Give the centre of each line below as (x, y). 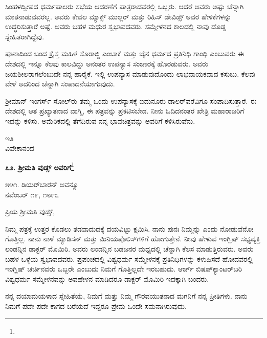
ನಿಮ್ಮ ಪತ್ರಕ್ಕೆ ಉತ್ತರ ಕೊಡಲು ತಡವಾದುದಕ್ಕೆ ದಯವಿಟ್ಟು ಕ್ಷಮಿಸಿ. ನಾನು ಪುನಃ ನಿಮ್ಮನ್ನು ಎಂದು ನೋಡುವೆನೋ (129, 228)
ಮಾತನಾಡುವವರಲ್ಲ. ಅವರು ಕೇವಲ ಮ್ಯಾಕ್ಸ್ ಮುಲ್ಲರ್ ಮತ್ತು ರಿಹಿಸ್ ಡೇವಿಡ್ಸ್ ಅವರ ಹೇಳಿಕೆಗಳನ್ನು (118, 16)
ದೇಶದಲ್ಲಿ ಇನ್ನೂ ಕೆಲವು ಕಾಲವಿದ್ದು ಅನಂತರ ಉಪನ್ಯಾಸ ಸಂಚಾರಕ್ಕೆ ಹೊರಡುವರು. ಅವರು (107, 63)
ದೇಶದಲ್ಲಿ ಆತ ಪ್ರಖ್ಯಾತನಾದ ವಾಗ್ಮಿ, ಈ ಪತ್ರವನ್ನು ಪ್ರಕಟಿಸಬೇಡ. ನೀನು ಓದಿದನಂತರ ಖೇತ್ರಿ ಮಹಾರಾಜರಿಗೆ (125, 111)
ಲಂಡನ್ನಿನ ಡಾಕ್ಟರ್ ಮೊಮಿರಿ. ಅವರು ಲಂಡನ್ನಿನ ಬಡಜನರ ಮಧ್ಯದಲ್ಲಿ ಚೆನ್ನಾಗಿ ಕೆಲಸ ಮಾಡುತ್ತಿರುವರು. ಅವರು (129, 248)
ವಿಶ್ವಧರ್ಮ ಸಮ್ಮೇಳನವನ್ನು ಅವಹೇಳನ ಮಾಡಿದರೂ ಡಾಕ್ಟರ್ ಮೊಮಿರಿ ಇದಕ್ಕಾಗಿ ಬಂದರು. (107, 278)
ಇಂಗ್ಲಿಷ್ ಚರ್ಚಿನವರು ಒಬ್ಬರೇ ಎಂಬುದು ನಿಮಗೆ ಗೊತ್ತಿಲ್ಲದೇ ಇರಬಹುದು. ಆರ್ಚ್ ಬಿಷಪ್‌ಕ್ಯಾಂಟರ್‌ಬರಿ (124, 269)
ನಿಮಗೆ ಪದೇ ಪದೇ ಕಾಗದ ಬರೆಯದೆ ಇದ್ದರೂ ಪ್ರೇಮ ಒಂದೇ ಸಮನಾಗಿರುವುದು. (96, 306)
